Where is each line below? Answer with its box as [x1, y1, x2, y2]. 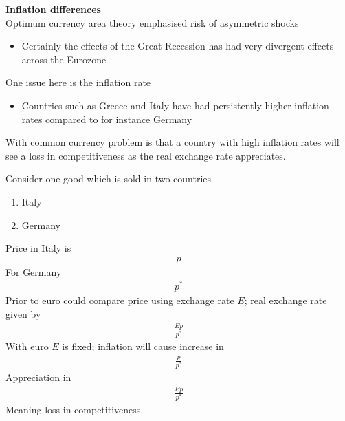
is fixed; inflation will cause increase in [62, 339, 224, 354]
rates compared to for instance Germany [21, 111, 192, 126]
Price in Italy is [5, 241, 71, 255]
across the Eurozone [21, 52, 107, 66]
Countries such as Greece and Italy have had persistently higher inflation [21, 98, 329, 112]
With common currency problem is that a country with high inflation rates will [5, 135, 340, 149]
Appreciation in [5, 370, 71, 385]
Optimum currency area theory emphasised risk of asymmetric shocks [5, 15, 299, 30]
